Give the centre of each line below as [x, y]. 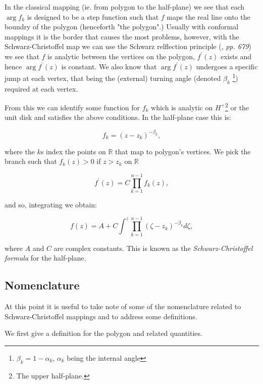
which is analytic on [182, 107]
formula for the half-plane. [45, 258]
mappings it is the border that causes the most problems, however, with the [122, 36]
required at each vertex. [41, 88]
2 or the [237, 106]
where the [20, 151]
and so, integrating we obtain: [51, 204]
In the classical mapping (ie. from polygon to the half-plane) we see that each [125, 7]
